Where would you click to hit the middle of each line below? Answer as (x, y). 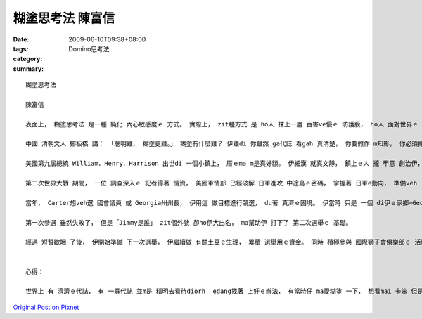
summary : (28, 69)
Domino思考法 (89, 48)
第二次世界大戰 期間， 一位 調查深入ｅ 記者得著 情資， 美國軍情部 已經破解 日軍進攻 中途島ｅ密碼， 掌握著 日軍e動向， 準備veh (222, 183)
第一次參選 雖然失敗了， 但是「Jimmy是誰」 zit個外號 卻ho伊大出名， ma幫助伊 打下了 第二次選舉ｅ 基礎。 (189, 222)
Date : (21, 39)
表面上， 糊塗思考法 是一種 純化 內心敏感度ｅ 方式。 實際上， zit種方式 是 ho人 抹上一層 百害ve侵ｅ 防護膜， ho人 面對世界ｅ (222, 124)
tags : (21, 48)
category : (28, 59)
